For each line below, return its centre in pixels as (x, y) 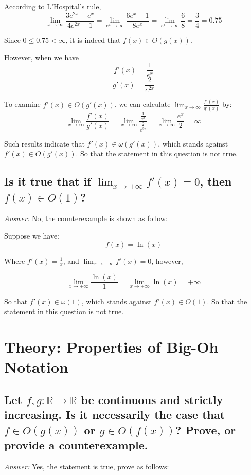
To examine (22, 104)
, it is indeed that (93, 39)
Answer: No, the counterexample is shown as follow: (86, 218)
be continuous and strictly (152, 399)
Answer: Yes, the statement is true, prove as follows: (87, 466)
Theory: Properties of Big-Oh (111, 347)
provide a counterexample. (76, 445)
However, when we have (42, 57)
